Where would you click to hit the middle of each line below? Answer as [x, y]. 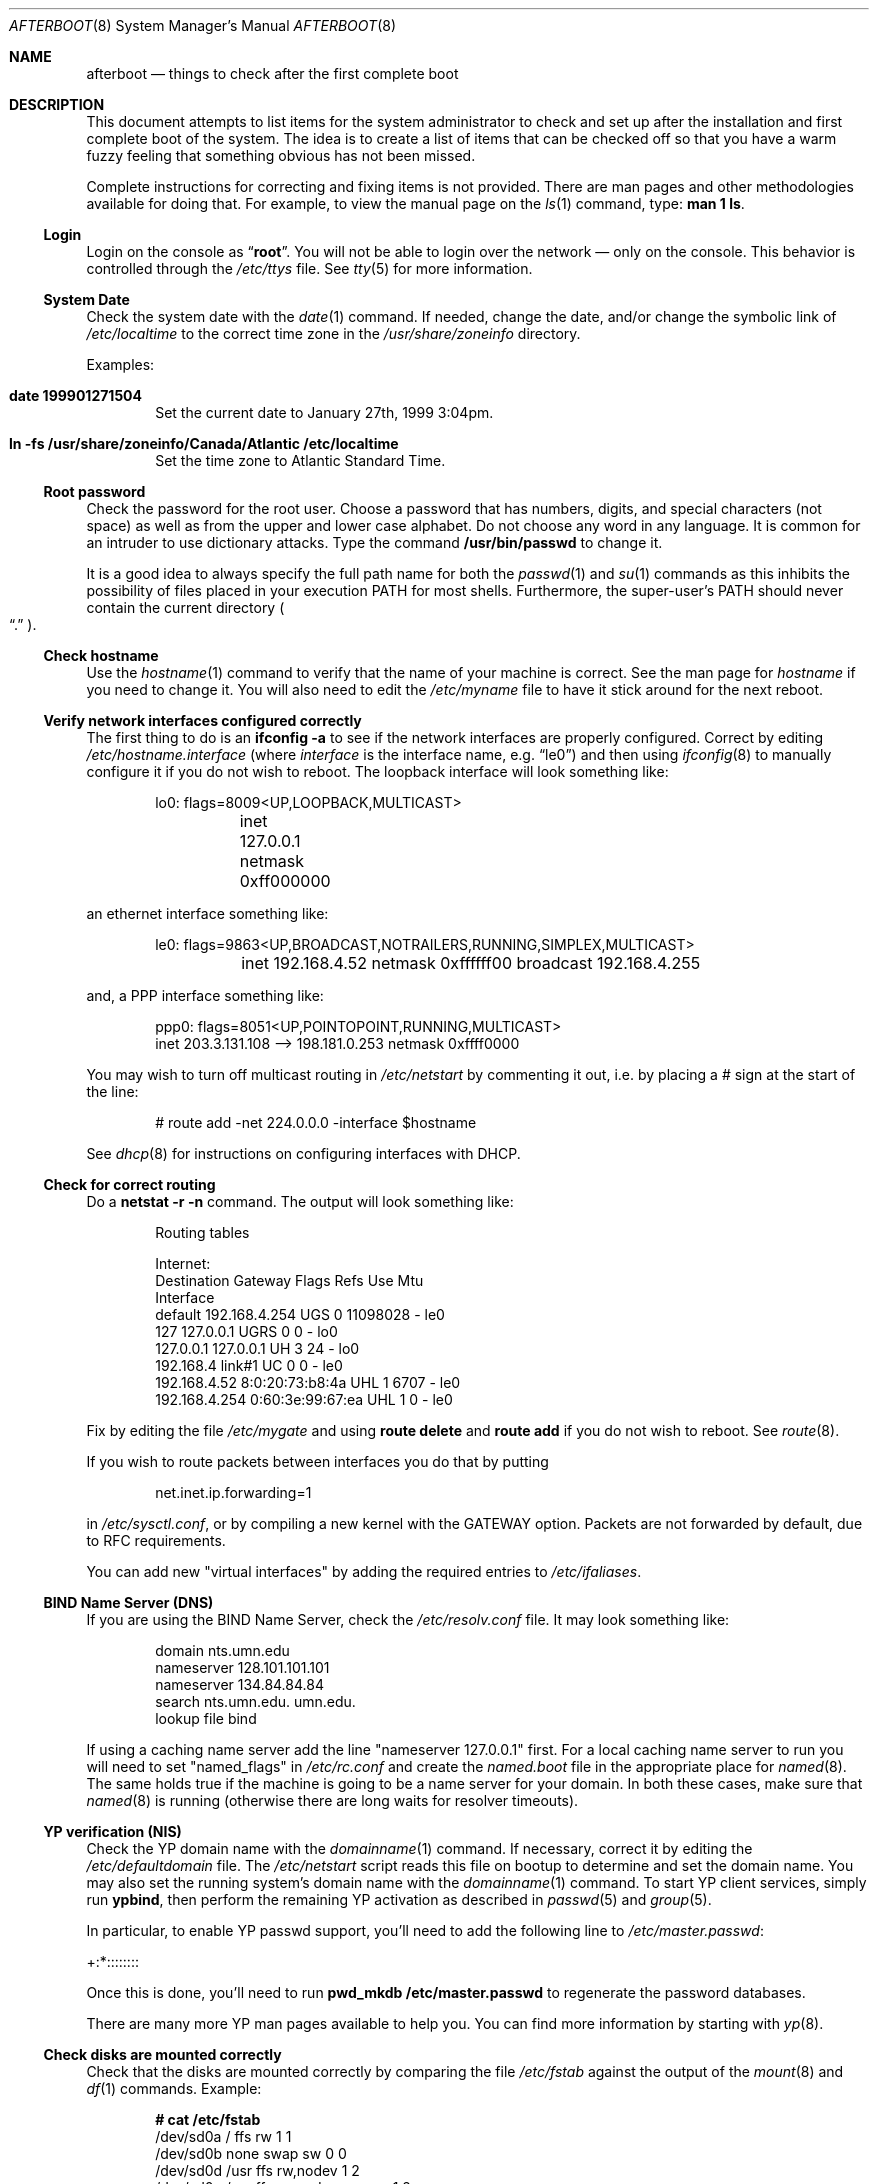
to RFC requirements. [156, 1540]
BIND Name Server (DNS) [128, 1602]
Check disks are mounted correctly [162, 2054]
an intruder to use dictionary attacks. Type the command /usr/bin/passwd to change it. [374, 542]
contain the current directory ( [185, 607]
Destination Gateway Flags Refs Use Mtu [289, 1280]
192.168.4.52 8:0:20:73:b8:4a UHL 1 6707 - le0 [308, 1382]
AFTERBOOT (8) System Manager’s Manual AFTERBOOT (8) [203, 25]
